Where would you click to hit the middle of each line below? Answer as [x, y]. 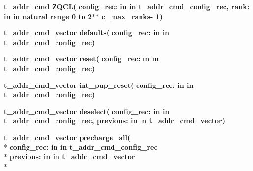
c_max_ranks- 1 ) [132, 16]
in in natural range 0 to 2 [48, 16]
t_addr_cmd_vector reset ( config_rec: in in [81, 59]
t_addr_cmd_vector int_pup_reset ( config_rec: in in [99, 85]
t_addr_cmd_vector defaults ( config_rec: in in [87, 33]
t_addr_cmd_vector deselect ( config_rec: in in [87, 111]
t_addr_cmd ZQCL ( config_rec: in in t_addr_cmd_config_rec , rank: [127, 6]
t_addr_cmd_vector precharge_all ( [67, 137]
